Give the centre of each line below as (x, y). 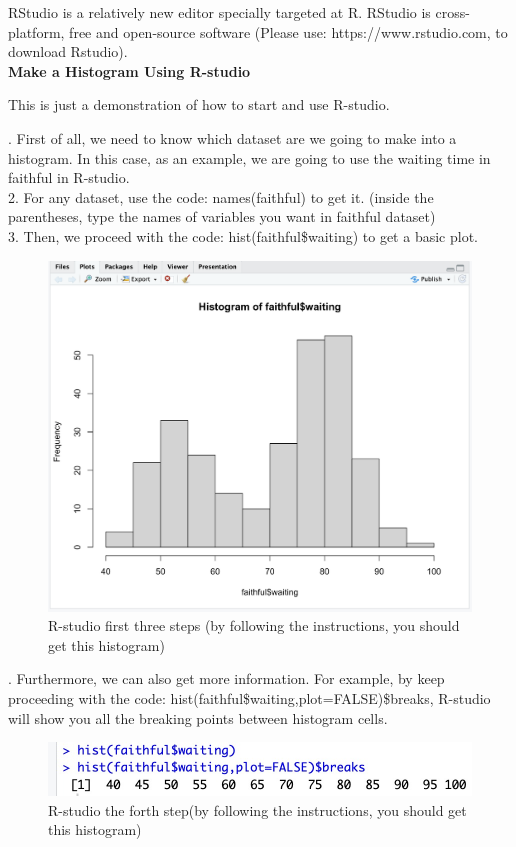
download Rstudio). (68, 51)
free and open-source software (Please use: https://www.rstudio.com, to (288, 31)
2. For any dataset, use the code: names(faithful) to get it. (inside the (221, 196)
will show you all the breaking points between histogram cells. (198, 717)
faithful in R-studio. (69, 177)
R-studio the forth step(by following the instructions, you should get (257, 809)
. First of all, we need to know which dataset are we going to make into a (232, 137)
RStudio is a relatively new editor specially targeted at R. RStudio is (219, 12)
